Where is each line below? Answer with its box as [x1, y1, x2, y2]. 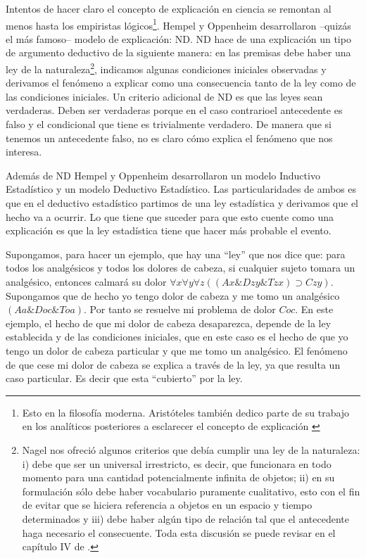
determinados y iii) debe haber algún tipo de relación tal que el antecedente [22, 511, 349, 526]
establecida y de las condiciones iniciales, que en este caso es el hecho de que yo [6, 329, 348, 344]
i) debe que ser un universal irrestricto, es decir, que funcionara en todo [22, 456, 332, 471]
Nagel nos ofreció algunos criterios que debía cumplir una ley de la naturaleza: [22, 442, 360, 457]
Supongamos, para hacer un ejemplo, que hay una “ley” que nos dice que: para [6, 246, 346, 261]
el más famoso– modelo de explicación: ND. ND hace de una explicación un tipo [6, 31, 351, 46]
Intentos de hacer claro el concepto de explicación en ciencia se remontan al [6, 1, 332, 15]
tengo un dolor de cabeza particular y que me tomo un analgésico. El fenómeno [6, 343, 348, 357]
